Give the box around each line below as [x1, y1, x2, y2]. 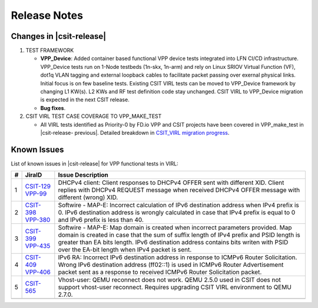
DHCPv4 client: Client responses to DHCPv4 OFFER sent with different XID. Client [58, 178, 284, 187]
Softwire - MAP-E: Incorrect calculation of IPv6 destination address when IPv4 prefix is [58, 201, 300, 209]
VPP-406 [25, 268, 51, 276]
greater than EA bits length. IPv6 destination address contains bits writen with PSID [58, 239, 289, 247]
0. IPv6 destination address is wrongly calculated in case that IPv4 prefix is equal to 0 [58, 208, 296, 217]
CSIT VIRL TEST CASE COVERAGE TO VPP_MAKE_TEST [25, 112, 162, 120]
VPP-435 [25, 242, 51, 250]
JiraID [25, 171, 42, 179]
